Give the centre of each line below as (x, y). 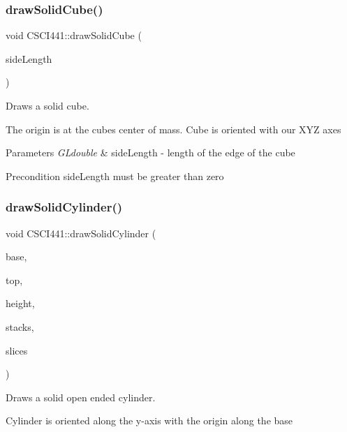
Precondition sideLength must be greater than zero (115, 176)
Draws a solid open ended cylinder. (81, 397)
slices (17, 350)
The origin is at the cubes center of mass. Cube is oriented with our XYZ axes (173, 129)
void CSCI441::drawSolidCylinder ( (81, 233)
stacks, (20, 326)
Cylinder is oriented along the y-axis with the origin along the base (149, 420)
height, (20, 303)
